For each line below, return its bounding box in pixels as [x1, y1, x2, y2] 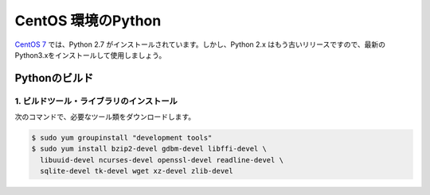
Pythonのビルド [14, 71, 94, 85]
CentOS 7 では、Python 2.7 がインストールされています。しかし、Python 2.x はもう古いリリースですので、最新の [14, 40, 386, 49]
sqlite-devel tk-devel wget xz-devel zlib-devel [40, 166, 234, 176]
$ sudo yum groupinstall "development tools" [31, 133, 213, 143]
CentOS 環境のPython [14, 12, 162, 29]
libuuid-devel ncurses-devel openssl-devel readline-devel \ [40, 155, 284, 164]
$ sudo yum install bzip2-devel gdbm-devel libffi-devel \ [31, 144, 267, 154]
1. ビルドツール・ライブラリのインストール [14, 95, 178, 106]
